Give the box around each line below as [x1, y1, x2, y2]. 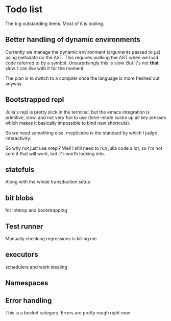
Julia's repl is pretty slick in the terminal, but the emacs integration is [5, 109, 150, 115]
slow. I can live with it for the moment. [5, 65, 85, 71]
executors [5, 250, 38, 259]
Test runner [5, 222, 43, 231]
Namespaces [5, 279, 48, 287]
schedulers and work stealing [5, 264, 67, 270]
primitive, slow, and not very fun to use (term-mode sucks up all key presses [5, 114, 166, 121]
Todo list [5, 4, 43, 15]
